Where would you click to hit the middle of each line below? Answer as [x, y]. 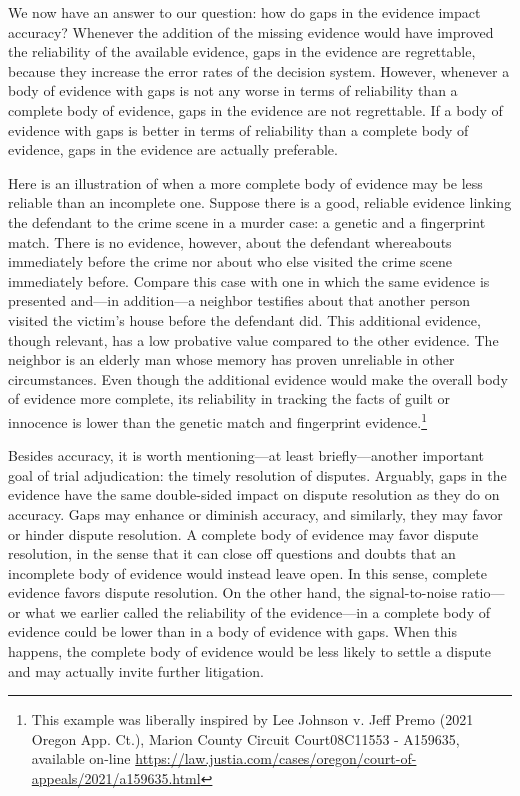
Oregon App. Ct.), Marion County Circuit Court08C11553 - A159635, [245, 738]
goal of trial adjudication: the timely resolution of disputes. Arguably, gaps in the [257, 474]
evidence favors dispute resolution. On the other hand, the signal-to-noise [232, 592]
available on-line [81, 758]
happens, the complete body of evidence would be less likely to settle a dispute [249, 651]
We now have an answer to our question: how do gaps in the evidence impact [244, 12]
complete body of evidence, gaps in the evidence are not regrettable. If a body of [255, 109]
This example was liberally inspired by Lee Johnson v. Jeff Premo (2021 [252, 719]
